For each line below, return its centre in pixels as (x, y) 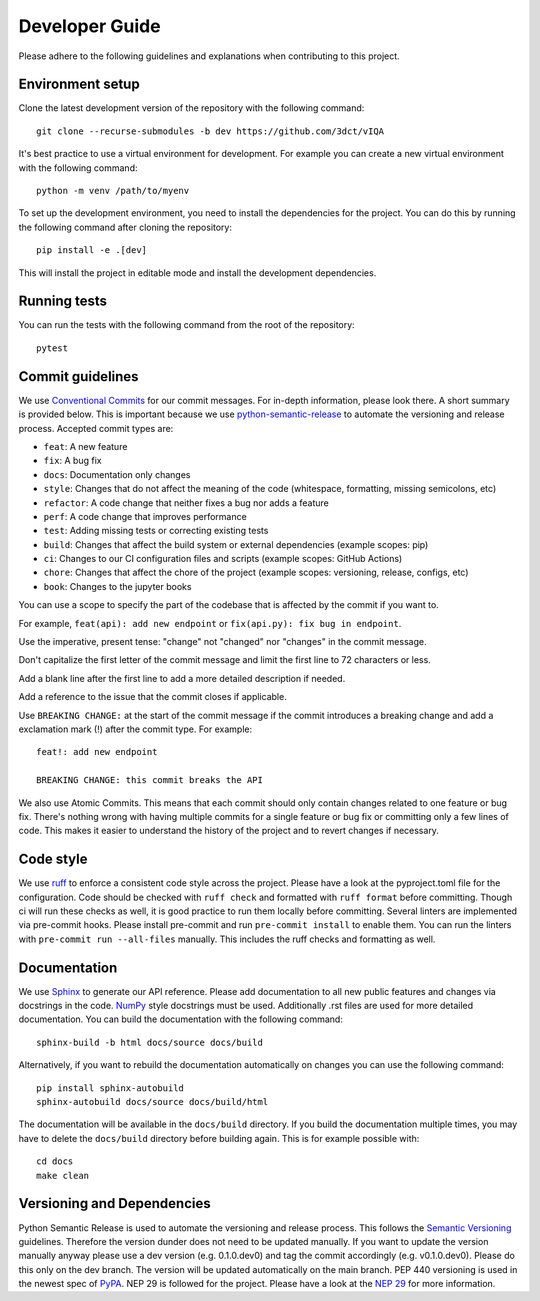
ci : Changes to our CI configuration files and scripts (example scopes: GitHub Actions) (223, 559)
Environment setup (79, 84)
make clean (63, 1175)
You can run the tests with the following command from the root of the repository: (186, 325)
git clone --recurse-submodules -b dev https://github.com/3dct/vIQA (210, 131)
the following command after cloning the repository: (125, 227)
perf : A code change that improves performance (145, 516)
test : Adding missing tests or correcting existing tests (156, 531)
